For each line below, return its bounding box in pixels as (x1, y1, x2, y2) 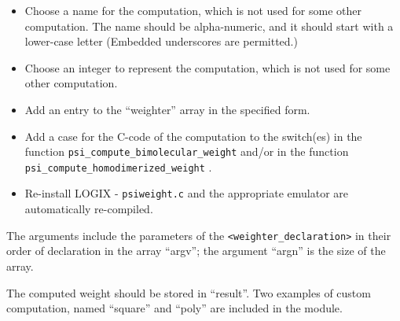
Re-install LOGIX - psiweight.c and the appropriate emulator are (24, 185, 349, 201)
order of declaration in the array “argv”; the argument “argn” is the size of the (6, 242, 386, 259)
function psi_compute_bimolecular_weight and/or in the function (24, 143, 349, 160)
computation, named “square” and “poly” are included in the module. (6, 300, 343, 316)
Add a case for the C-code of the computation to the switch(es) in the (24, 127, 362, 144)
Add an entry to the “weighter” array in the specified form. (24, 101, 310, 117)
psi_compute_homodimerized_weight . (24, 158, 212, 175)
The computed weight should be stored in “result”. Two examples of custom (6, 284, 371, 301)
